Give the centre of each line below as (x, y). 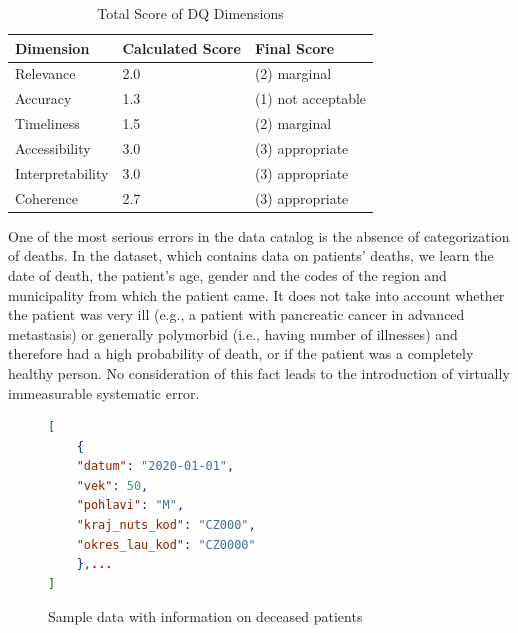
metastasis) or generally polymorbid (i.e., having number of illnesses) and (233, 333)
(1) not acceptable (310, 98)
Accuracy (43, 98)
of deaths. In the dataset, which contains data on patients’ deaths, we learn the (251, 255)
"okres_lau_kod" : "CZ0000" (166, 544)
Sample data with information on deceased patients (205, 616)
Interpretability (62, 172)
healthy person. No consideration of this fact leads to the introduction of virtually (259, 372)
